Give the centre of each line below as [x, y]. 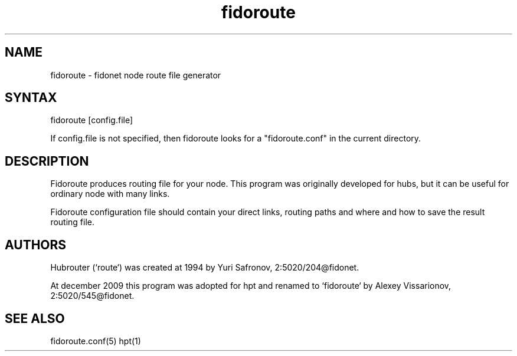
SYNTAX [31, 98]
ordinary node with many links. [110, 194]
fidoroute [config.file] [92, 120]
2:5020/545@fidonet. [92, 296]
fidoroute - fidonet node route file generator [136, 75]
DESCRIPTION [47, 161]
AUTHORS [36, 245]
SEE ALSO [35, 318]
